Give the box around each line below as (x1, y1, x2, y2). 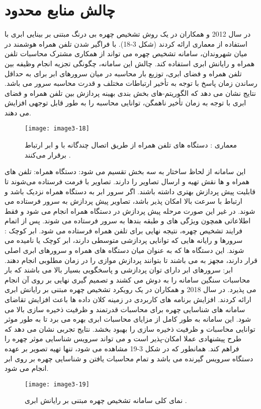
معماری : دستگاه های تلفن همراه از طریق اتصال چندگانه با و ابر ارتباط (25, 140, 237, 150)
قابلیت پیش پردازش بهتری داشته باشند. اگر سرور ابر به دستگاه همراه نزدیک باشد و (5, 186, 255, 196)
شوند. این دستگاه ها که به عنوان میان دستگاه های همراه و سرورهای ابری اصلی (5, 245, 244, 255)
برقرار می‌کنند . (25, 149, 71, 160)
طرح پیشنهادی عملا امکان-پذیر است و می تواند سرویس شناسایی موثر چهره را (5, 333, 242, 344)
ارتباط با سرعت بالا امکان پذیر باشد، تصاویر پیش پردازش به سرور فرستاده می (5, 196, 242, 206)
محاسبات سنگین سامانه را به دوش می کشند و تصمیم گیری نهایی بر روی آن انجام (5, 274, 250, 285)
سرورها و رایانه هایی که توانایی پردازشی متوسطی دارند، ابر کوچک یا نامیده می (5, 235, 243, 245)
